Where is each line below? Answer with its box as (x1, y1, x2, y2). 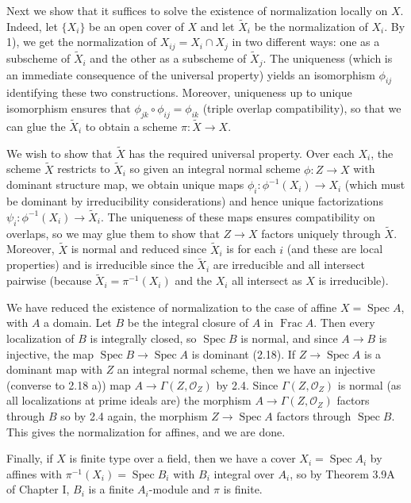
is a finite (88, 481, 134, 497)
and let (200, 17, 235, 34)
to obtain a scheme (85, 117, 178, 134)
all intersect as (232, 272, 302, 289)
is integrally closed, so (90, 330, 197, 346)
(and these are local (286, 240, 383, 257)
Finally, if (6, 450, 53, 467)
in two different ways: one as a (232, 33, 380, 50)
